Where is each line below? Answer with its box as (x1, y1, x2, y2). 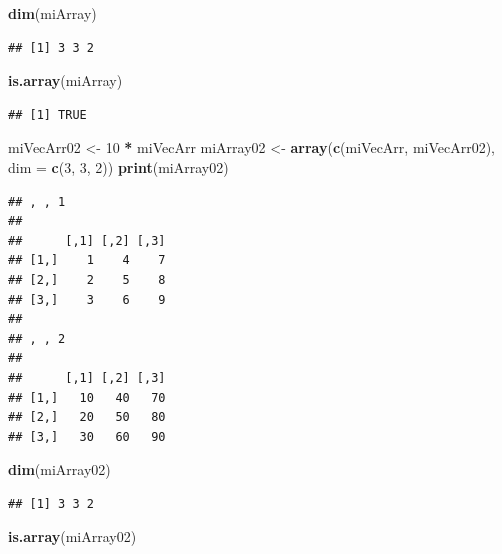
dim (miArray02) (8, 459, 111, 480)
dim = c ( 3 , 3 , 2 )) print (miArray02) (8, 156, 229, 177)
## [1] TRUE (8, 107, 87, 122)
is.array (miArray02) (8, 526, 137, 547)
